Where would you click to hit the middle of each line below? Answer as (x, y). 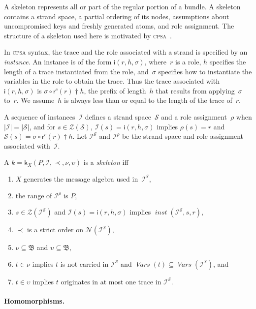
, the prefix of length (115, 90)
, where (156, 61)
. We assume (35, 100)
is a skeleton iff (106, 162)
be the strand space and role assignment (183, 136)
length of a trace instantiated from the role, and (76, 71)
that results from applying (195, 90)
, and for (42, 126)
